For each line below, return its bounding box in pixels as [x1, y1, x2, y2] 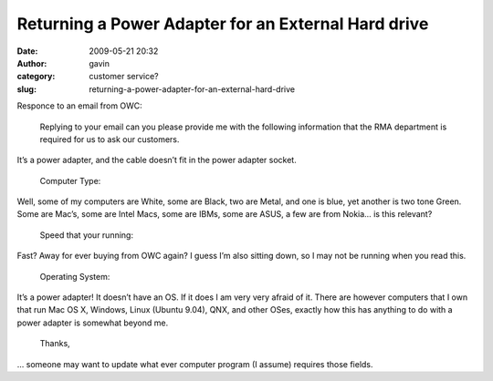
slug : [16, 83, 37, 95]
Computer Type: [39, 175, 101, 186]
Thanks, [39, 338, 70, 349]
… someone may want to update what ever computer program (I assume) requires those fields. [16, 358, 373, 369]
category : [16, 71, 56, 82]
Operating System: [39, 271, 110, 282]
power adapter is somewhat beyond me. [16, 317, 169, 328]
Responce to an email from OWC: [16, 100, 143, 111]
